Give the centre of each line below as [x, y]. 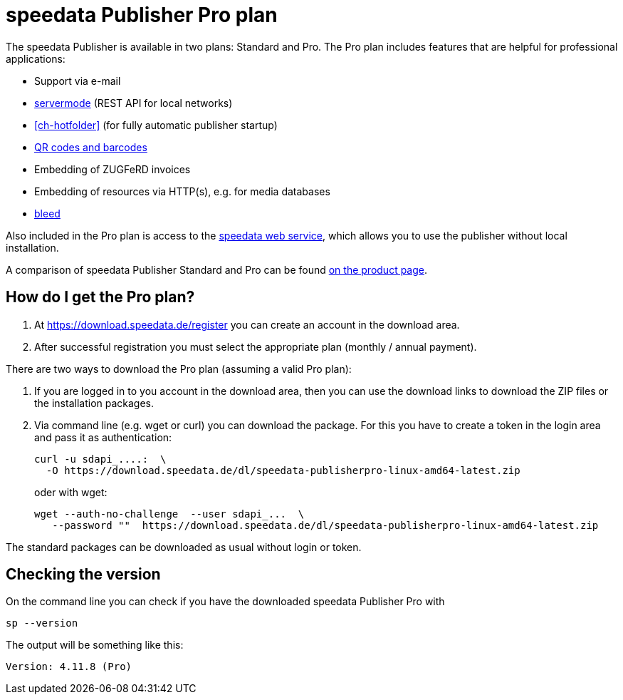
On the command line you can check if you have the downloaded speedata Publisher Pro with [225, 602]
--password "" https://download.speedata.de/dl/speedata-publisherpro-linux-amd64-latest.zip [325, 525]
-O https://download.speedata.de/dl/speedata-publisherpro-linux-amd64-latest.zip [283, 470]
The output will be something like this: [95, 645]
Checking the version [83, 575]
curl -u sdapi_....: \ [100, 459]
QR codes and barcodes [91, 147]
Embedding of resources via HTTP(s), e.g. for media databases [182, 191]
